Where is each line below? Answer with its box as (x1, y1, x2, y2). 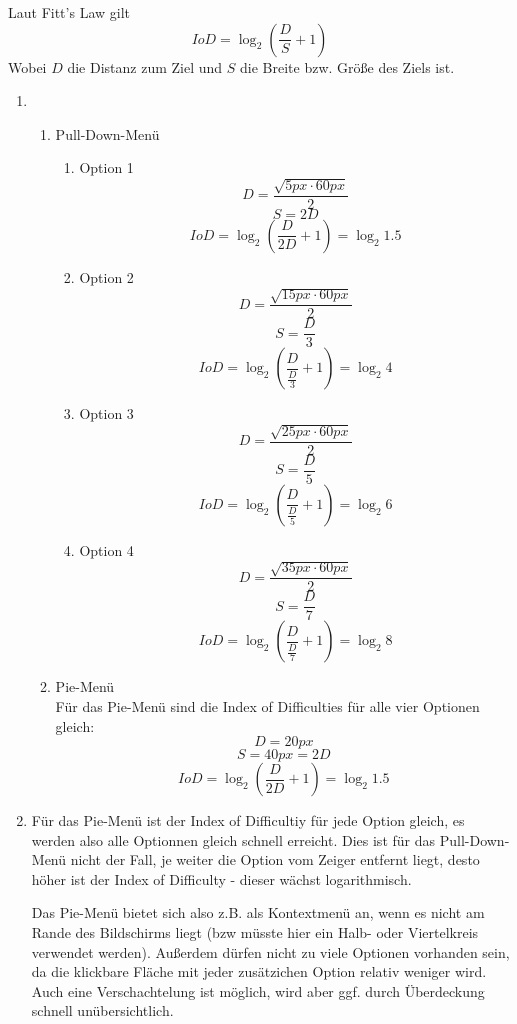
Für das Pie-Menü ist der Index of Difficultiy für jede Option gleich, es (31, 810, 465, 831)
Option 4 (79, 539, 134, 560)
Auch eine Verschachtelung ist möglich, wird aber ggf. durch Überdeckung (31, 980, 485, 1001)
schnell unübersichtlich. (31, 1000, 174, 1021)
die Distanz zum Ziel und (67, 56, 223, 77)
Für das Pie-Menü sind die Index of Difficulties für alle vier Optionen (55, 695, 480, 716)
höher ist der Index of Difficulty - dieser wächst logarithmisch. (31, 868, 412, 889)
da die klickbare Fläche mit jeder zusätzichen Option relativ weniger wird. (31, 961, 487, 982)
